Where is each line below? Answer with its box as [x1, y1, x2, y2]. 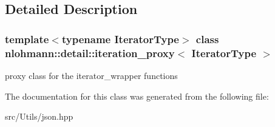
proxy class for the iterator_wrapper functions [5, 69, 178, 81]
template [5, 31, 49, 46]
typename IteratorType [61, 31, 179, 46]
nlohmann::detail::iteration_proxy [5, 45, 175, 60]
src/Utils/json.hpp [5, 110, 73, 123]
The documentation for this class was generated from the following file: [5, 89, 269, 102]
